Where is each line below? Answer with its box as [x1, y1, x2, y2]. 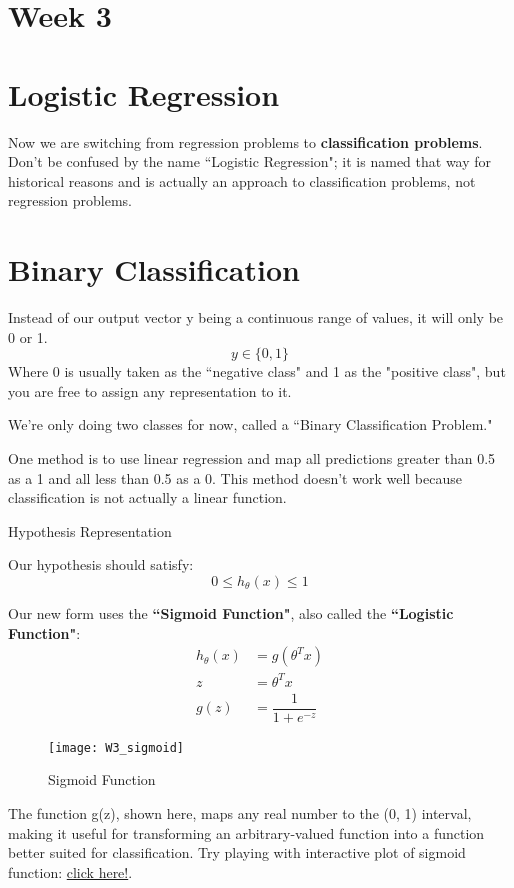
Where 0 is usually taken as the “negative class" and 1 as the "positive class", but [8, 361, 506, 382]
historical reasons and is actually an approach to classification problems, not [8, 170, 476, 191]
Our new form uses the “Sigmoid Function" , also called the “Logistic [8, 602, 454, 623]
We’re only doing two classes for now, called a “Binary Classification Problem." [8, 414, 493, 435]
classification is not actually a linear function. [8, 487, 287, 508]
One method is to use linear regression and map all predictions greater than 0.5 [8, 447, 496, 468]
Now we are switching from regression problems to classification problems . [8, 131, 483, 152]
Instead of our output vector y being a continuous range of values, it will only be [8, 307, 504, 327]
